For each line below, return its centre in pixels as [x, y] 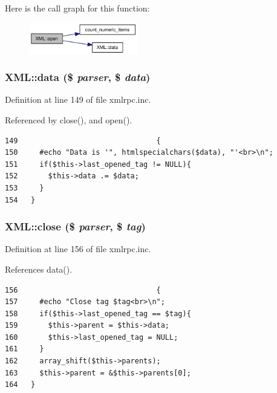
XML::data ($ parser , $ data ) [78, 77]
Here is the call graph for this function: [77, 8]
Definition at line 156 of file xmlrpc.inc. [78, 249]
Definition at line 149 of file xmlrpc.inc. [78, 99]
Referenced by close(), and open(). [69, 119]
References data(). [39, 269]
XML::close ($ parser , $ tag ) [75, 226]
